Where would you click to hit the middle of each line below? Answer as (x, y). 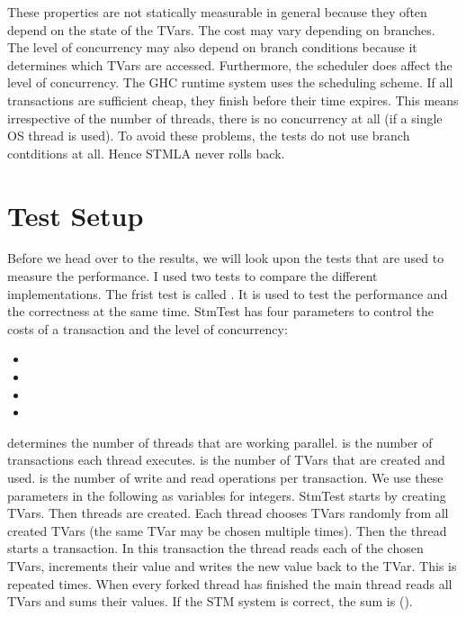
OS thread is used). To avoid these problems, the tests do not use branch (209, 136)
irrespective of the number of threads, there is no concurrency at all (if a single (225, 118)
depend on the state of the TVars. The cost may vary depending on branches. (221, 29)
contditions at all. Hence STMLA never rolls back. (146, 153)
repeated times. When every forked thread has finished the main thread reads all (230, 583)
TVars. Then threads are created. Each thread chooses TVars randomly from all (228, 513)
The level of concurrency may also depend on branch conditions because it (212, 47)
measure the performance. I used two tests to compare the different (193, 276)
